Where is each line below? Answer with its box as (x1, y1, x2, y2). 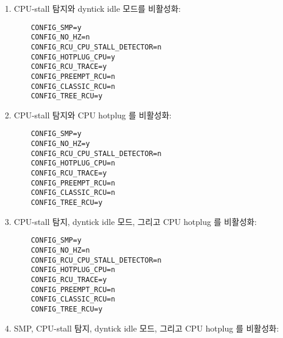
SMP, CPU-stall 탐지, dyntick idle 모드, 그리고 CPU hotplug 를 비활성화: (14, 322, 279, 334)
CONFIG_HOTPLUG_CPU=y (31, 52, 115, 61)
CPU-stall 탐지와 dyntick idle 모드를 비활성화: (14, 2, 181, 14)
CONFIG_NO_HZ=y (31, 140, 90, 148)
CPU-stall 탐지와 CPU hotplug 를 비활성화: (14, 108, 172, 121)
